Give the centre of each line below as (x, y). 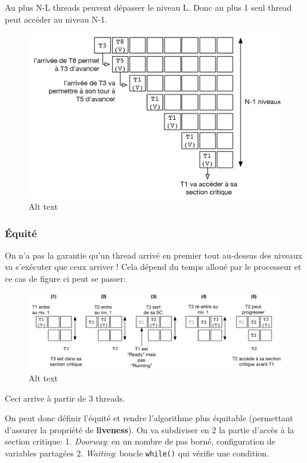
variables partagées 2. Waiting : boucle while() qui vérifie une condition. (137, 453)
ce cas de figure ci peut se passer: (65, 279)
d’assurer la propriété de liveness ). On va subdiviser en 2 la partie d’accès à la (150, 429)
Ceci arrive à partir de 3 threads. (65, 398)
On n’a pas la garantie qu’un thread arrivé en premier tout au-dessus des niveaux (153, 255)
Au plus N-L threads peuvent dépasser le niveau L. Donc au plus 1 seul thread (148, 7)
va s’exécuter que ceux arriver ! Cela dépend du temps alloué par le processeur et (153, 267)
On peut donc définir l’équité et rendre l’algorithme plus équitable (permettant (149, 418)
